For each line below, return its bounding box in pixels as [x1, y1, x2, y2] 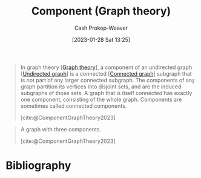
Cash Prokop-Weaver [74, 24, 128, 31]
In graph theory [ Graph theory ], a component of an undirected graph [20, 64, 192, 71]
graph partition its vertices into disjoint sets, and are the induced [20, 83, 182, 90]
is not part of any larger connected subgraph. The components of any [20, 76, 195, 84]
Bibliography [5, 159, 71, 173]
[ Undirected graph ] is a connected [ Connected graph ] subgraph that [20, 70, 192, 77]
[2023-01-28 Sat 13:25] [71, 36, 131, 43]
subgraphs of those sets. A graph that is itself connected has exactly [20, 89, 193, 96]
